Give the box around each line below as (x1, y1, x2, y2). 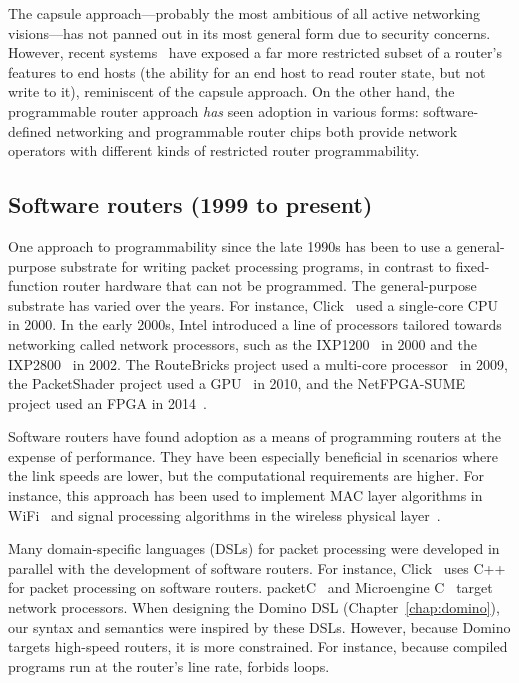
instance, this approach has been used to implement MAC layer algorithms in (8, 485, 483, 506)
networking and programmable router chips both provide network (56, 120, 458, 141)
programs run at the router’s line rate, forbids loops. (8, 655, 330, 676)
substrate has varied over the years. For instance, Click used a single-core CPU (8, 294, 498, 315)
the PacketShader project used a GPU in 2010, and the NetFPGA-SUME (8, 373, 466, 394)
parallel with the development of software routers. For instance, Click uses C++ (8, 557, 506, 578)
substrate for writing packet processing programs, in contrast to (60, 255, 452, 276)
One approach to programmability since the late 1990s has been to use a (8, 235, 452, 256)
